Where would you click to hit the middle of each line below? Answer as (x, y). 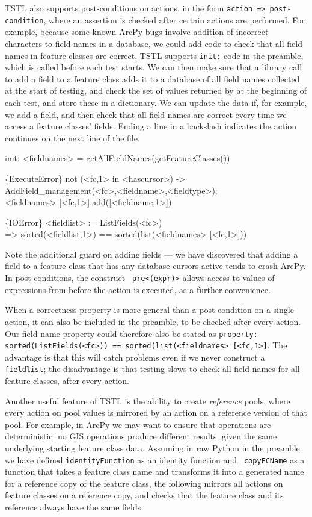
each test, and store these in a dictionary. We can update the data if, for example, (156, 102)
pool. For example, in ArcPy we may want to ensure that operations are (138, 424)
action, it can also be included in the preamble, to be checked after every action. (153, 321)
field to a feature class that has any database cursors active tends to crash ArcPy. (155, 266)
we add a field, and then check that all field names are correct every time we (146, 114)
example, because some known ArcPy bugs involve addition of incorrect (137, 32)
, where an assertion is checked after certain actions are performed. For (174, 20)
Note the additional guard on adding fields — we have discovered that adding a (151, 254)
